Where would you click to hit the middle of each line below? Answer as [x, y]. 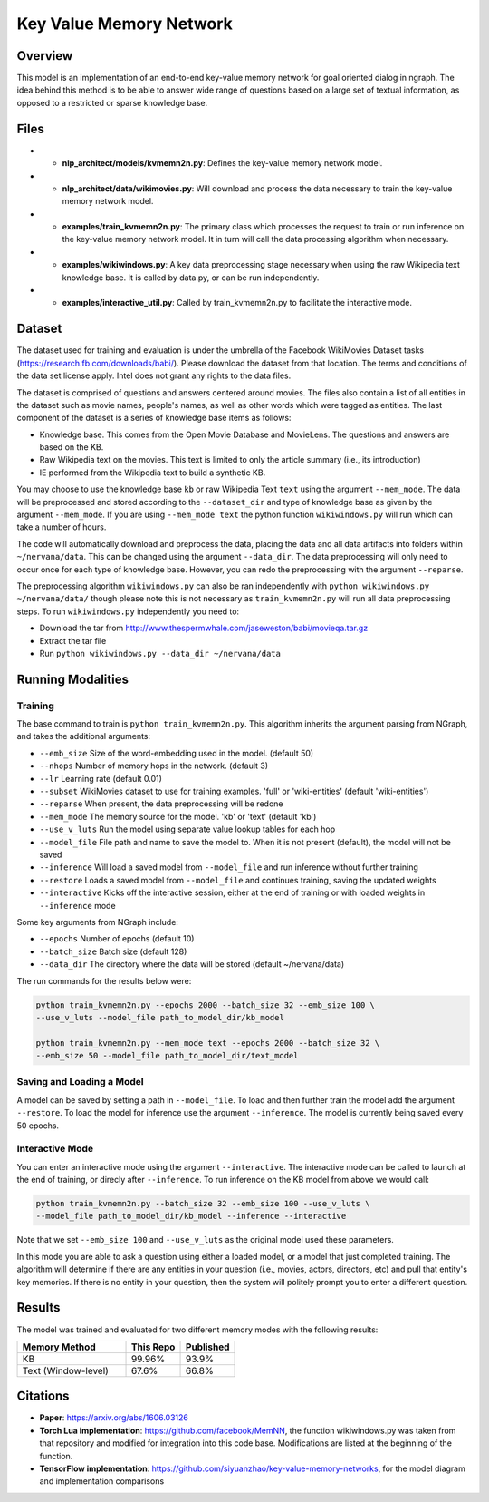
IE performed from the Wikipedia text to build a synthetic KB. [153, 473]
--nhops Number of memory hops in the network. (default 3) [154, 766]
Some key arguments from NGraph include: [97, 922]
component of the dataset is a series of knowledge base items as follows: [154, 418]
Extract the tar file [73, 640]
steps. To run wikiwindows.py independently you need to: [128, 611]
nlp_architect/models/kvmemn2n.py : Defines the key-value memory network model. [222, 163]
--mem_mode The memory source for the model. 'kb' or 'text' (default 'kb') [178, 816]
